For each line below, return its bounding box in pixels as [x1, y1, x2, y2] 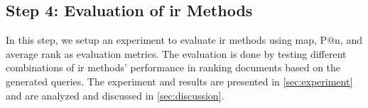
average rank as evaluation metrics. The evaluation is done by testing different [6, 46, 347, 61]
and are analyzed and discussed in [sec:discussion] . [6, 88, 224, 102]
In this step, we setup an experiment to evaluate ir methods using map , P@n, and [6, 32, 362, 47]
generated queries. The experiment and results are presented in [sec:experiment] [6, 73, 353, 88]
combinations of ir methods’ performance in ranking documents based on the [6, 60, 341, 75]
